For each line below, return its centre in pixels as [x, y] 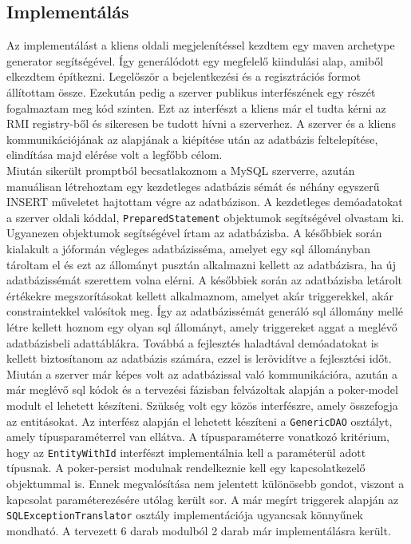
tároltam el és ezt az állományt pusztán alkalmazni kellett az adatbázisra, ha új [201, 264]
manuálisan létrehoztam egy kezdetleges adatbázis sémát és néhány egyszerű [193, 186]
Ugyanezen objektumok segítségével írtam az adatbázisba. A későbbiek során [194, 233]
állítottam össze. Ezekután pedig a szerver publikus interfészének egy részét [191, 91]
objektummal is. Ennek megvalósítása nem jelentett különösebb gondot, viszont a [205, 484]
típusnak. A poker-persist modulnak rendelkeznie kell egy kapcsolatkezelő [186, 468]
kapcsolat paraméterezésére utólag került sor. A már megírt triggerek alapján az [203, 499]
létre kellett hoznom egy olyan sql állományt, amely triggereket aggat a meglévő [202, 326]
